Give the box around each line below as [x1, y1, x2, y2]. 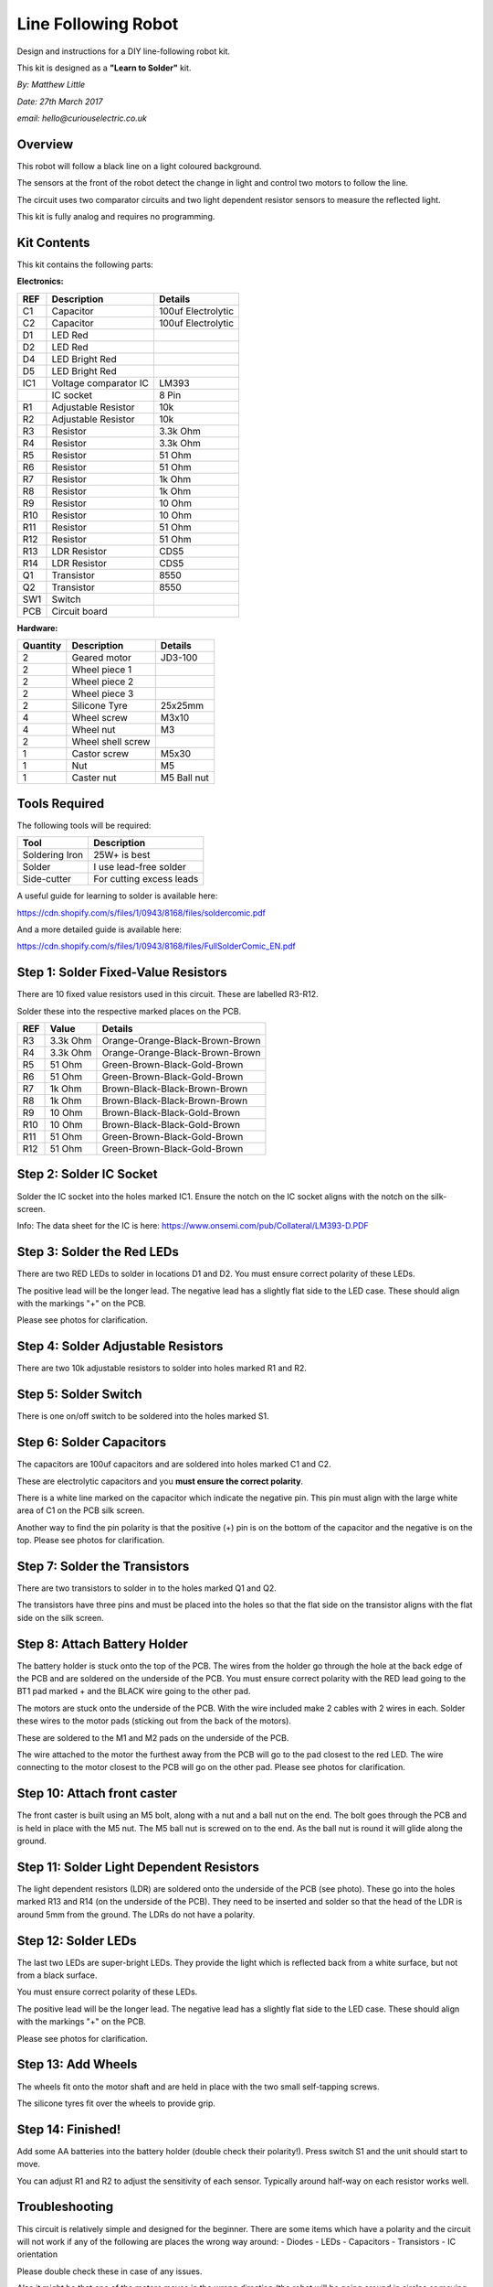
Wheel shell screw [71, 735, 151, 748]
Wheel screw [71, 712, 128, 725]
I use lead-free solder [92, 861, 186, 874]
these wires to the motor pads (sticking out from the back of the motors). [16, 1715, 292, 1726]
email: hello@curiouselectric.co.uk [16, 113, 148, 123]
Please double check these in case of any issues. [16, 2265, 203, 2277]
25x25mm [160, 700, 205, 713]
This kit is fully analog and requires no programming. [16, 211, 215, 222]
